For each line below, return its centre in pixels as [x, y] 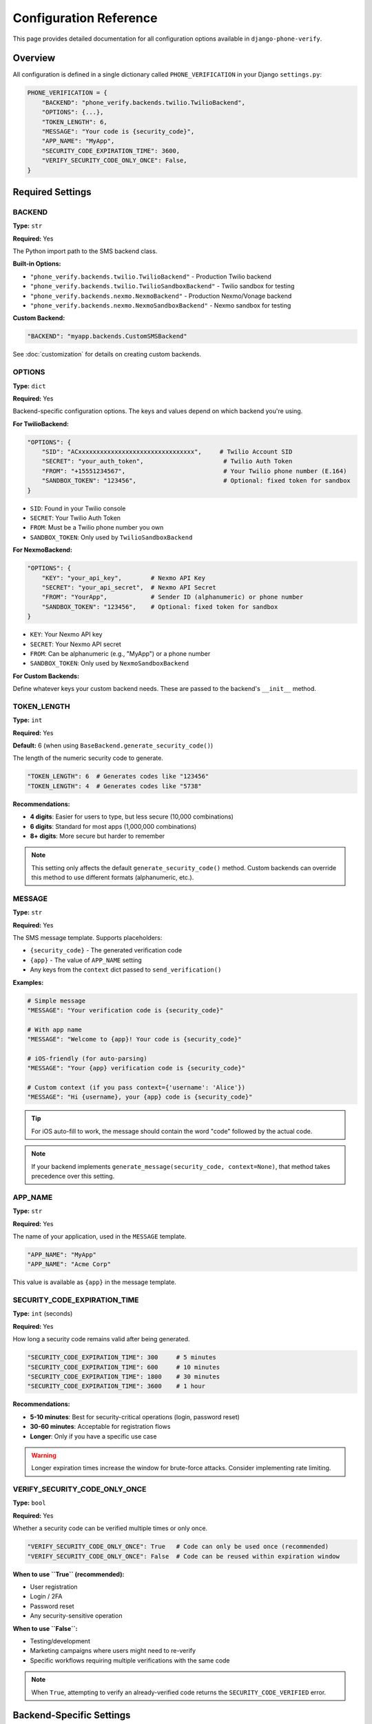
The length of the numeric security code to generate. [88, 758]
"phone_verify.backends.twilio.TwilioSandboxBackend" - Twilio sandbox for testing [162, 286]
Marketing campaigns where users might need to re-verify [113, 1651]
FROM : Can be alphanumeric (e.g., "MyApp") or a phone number [120, 653]
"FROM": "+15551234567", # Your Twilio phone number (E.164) [194, 471]
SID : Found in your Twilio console [78, 508]
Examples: [28, 982]
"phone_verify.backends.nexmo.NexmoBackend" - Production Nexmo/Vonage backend [161, 296]
